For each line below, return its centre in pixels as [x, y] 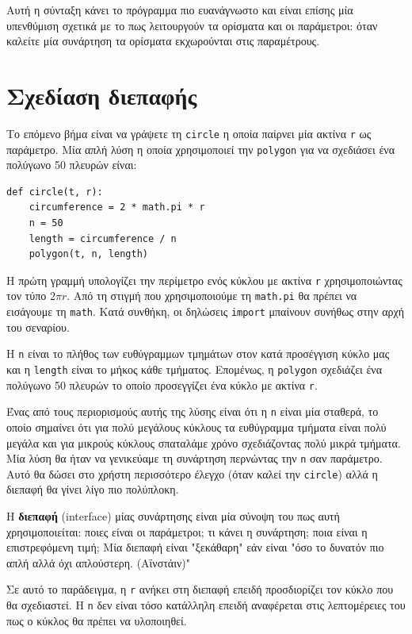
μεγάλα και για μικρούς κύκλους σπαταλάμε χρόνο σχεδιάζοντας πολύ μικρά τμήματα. [204, 442]
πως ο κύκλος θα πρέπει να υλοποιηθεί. [97, 620]
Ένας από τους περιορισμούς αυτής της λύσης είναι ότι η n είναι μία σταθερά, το [193, 411]
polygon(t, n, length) [88, 254]
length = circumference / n [103, 238]
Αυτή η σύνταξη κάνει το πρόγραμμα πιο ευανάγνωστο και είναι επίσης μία [180, 10]
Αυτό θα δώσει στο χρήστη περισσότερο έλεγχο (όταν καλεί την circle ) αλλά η [192, 473]
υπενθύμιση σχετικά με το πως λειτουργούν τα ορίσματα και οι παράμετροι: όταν [192, 25]
